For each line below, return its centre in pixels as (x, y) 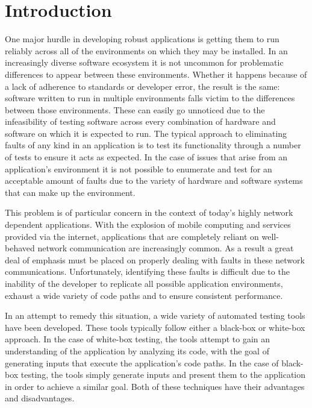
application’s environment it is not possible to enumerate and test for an (139, 168)
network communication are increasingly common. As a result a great (166, 248)
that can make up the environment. (70, 192)
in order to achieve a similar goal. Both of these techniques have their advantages (155, 386)
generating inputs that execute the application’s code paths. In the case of (142, 362)
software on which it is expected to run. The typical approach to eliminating (146, 133)
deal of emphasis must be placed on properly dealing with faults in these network (155, 259)
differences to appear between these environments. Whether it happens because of (156, 74)
